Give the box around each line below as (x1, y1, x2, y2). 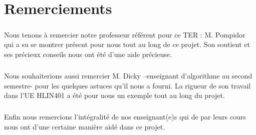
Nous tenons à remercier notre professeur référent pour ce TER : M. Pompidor (4, 29, 245, 39)
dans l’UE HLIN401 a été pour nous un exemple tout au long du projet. (4, 90, 225, 100)
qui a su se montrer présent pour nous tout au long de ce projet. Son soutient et (4, 39, 250, 49)
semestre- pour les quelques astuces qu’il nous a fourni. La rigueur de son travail (4, 80, 251, 90)
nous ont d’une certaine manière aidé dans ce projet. (4, 121, 165, 131)
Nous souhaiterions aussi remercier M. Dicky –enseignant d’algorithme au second (4, 70, 252, 80)
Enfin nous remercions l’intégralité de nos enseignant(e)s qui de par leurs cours (4, 111, 246, 122)
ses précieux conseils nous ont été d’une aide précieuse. (4, 48, 172, 59)
